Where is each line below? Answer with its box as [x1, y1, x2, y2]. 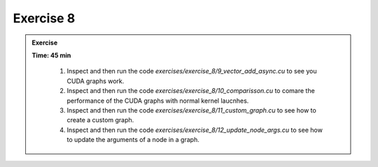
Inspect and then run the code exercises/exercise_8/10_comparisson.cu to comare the [66, 87, 315, 95]
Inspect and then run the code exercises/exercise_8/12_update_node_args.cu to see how [66, 126, 323, 134]
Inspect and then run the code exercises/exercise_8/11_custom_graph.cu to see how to [66, 106, 316, 115]
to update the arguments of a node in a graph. [66, 136, 199, 144]
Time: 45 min [31, 51, 71, 59]
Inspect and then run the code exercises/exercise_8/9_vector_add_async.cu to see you [66, 67, 317, 75]
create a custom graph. [66, 116, 134, 124]
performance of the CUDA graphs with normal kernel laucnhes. [66, 96, 249, 105]
